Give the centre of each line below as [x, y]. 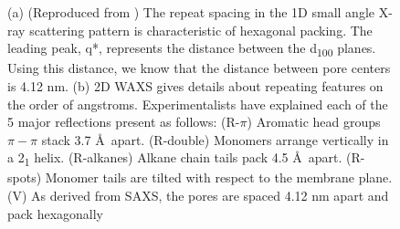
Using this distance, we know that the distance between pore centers [199, 68]
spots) [25, 177]
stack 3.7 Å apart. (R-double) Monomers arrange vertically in [215, 139]
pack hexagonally [56, 213]
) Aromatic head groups [314, 122]
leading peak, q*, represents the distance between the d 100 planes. [192, 49]
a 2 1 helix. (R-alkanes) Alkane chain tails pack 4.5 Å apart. [175, 159]
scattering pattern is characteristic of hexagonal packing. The [201, 30]
